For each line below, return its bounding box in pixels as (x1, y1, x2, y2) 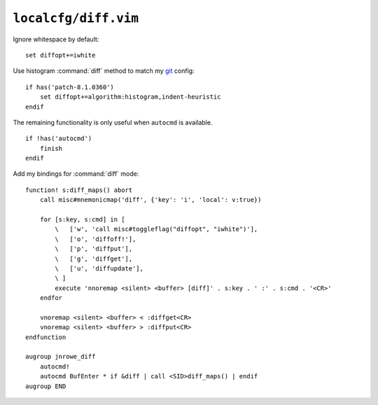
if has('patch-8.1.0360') (25, 83, 115, 91)
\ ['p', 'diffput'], (55, 245, 133, 253)
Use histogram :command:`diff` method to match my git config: (13, 67, 195, 75)
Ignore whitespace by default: (13, 35, 99, 43)
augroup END (25, 382, 66, 390)
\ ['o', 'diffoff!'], (55, 235, 136, 243)
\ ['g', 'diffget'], (55, 254, 133, 263)
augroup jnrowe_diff (25, 352, 96, 361)
